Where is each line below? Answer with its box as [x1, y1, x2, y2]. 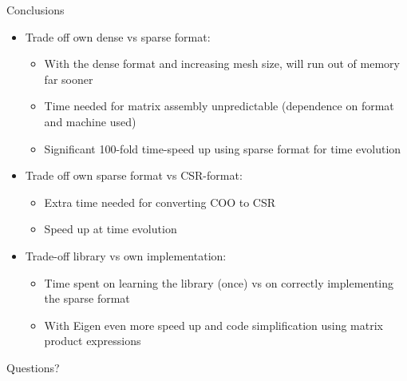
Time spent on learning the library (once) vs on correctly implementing [44, 274, 394, 291]
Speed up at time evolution [44, 220, 177, 237]
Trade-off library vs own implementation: [25, 247, 227, 264]
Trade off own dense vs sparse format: [25, 28, 211, 45]
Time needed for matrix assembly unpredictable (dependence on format [44, 97, 394, 114]
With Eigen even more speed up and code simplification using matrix [44, 316, 384, 333]
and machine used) [44, 113, 136, 129]
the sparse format [44, 290, 130, 307]
